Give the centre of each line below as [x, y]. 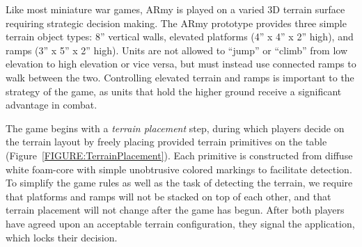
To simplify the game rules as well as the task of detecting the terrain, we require [179, 183]
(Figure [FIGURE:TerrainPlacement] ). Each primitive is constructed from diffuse [179, 155]
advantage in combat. [52, 105]
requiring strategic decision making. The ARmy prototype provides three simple [176, 23]
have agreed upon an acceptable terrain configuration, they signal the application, [180, 223]
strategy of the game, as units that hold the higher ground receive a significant [174, 91]
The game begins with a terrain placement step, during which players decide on [175, 128]
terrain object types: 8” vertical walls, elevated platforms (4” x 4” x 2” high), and [180, 37]
